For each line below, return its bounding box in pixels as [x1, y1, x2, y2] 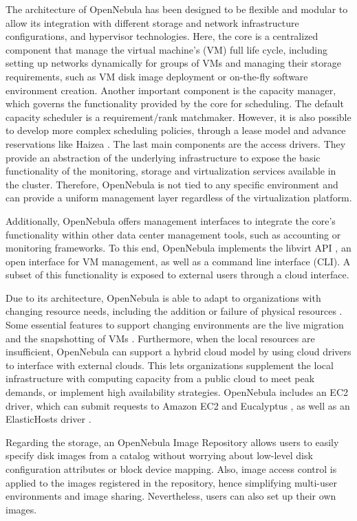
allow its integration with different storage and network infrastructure [6, 15, 299, 30]
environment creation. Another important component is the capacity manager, [6, 82, 336, 97]
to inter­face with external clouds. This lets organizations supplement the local [6, 357, 334, 372]
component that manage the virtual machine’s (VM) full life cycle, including [6, 42, 327, 56]
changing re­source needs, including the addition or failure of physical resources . [6, 304, 343, 318]
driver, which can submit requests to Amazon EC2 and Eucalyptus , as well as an [6, 398, 350, 412]
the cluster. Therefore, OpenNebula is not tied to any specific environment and [6, 177, 338, 191]
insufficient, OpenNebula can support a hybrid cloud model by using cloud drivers [6, 344, 351, 359]
